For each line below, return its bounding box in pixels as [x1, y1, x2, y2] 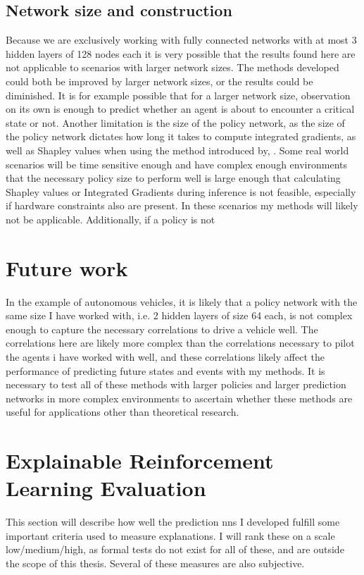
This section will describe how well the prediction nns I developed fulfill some [6, 514, 340, 529]
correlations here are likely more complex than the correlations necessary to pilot [6, 335, 355, 350]
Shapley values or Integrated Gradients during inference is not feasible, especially [6, 184, 356, 199]
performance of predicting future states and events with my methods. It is [6, 363, 325, 378]
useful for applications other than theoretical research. [6, 404, 239, 419]
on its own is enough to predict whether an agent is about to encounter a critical [6, 101, 355, 116]
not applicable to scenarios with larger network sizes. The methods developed [6, 60, 339, 75]
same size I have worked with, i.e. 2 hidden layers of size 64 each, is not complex [6, 308, 353, 323]
